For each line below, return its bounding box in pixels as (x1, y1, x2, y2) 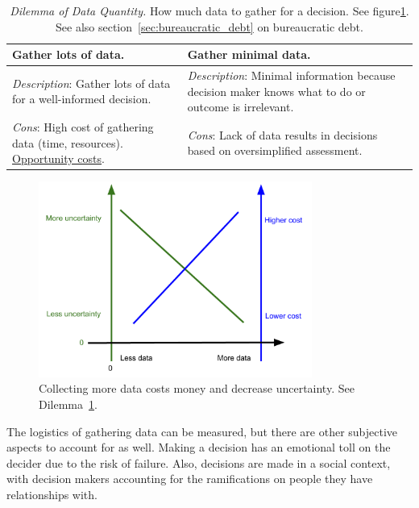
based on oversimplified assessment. (187, 142, 363, 159)
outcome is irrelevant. (187, 98, 294, 115)
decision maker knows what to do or (187, 82, 366, 99)
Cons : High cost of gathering (12, 119, 154, 135)
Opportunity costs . (12, 150, 105, 167)
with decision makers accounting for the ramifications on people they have (6, 470, 373, 487)
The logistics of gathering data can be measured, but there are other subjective (6, 423, 398, 439)
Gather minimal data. (187, 46, 311, 63)
